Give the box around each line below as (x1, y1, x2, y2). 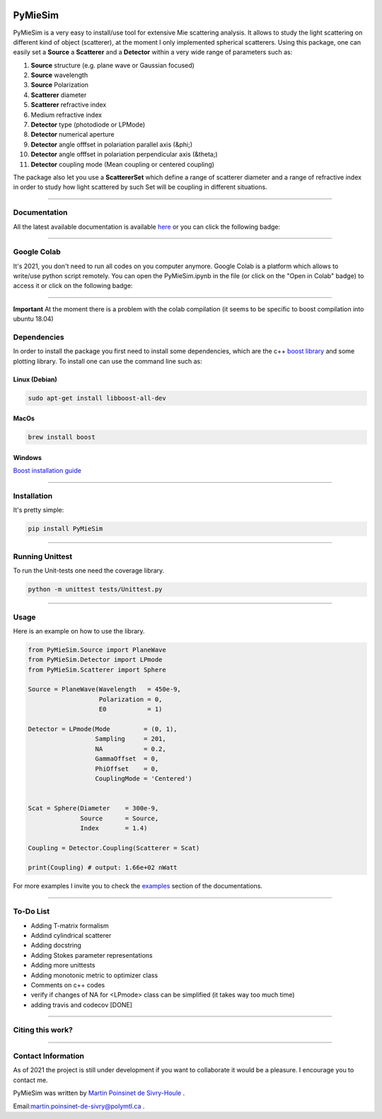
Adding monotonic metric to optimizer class (30, 970, 158, 980)
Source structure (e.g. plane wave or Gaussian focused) (30, 61, 195, 69)
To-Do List (13, 907, 50, 917)
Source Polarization (30, 81, 88, 89)
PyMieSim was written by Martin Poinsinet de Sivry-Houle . (13, 1089, 185, 1097)
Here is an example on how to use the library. (13, 626, 145, 635)
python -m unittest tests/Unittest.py (28, 585, 163, 594)
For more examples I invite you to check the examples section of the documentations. (13, 882, 263, 890)
